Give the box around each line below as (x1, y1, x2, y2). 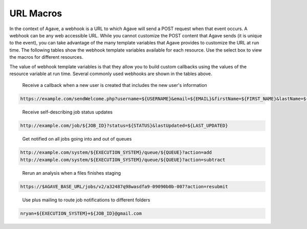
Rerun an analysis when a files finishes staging (22, 170, 121, 176)
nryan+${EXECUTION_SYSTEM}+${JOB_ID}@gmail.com (20, 210, 142, 216)
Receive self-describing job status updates (22, 109, 113, 115)
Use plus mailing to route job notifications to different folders (22, 197, 150, 203)
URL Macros (9, 8, 62, 19)
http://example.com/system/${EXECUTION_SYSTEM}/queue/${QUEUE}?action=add (20, 150, 212, 155)
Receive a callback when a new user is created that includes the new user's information (22, 82, 207, 88)
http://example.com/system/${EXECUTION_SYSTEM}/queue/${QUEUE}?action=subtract (20, 156, 226, 163)
